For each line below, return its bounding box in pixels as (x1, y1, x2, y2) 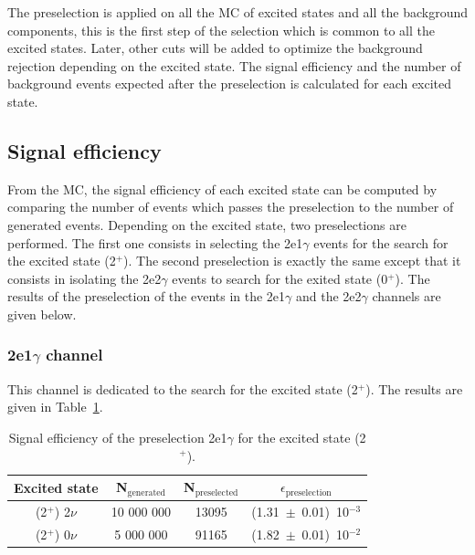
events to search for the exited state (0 (172, 268, 388, 288)
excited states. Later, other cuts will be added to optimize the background (7, 38, 423, 58)
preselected (195, 487, 238, 497)
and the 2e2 (296, 287, 362, 306)
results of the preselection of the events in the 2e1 (7, 287, 286, 306)
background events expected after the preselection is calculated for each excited (7, 74, 452, 93)
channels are (372, 287, 441, 306)
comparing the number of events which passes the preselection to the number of (7, 197, 454, 216)
